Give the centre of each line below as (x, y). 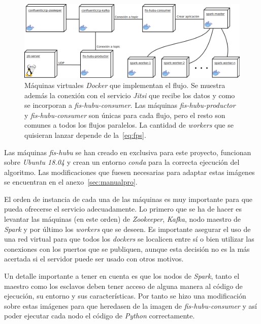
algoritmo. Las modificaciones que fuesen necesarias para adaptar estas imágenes (129, 172)
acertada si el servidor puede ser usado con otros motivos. (94, 259)
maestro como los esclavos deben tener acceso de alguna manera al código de (123, 286)
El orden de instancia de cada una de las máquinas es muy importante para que (128, 199)
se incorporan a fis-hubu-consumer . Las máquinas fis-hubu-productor (130, 105)
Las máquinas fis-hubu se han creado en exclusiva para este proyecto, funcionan (128, 152)
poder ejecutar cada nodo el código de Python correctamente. (100, 316)
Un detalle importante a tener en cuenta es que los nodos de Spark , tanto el (122, 276)
